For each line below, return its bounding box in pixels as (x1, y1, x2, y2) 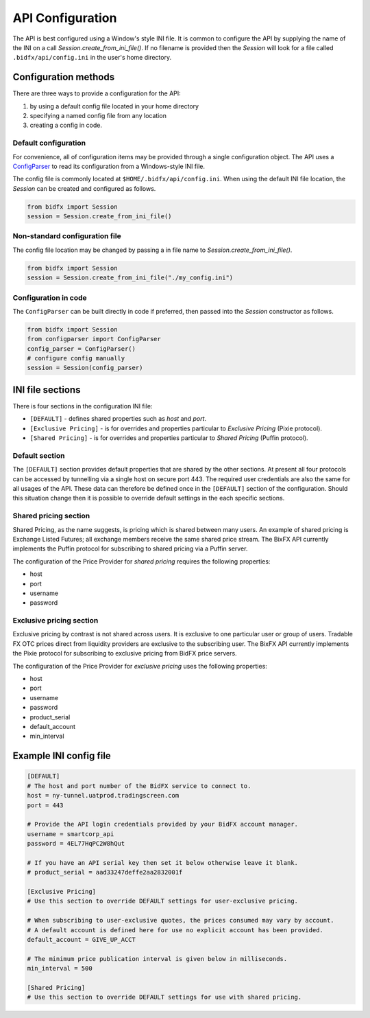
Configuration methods (12, 71, 115, 83)
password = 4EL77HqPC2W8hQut (27, 840, 125, 848)
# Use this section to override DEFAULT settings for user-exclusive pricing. (27, 897, 298, 905)
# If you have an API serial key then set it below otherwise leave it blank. (27, 859, 298, 866)
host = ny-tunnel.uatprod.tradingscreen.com (27, 791, 180, 800)
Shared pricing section (12, 511, 90, 521)
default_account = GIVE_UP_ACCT (27, 936, 136, 944)
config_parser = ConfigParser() (27, 345, 136, 353)
